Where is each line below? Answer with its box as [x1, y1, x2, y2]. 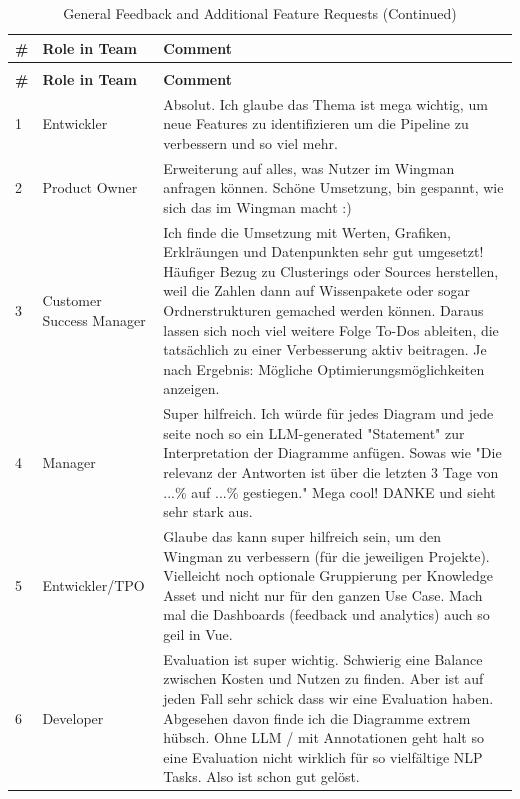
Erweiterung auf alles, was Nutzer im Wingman [163, 157, 455, 178]
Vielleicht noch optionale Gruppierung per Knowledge [163, 565, 493, 586]
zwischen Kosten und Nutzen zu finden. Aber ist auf [163, 668, 484, 689]
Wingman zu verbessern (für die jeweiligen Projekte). [163, 545, 490, 566]
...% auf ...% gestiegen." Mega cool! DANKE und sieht [163, 481, 496, 502]
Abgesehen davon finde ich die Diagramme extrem [163, 707, 471, 728]
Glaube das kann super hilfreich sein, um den [163, 526, 442, 546]
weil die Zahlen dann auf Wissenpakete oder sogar [163, 280, 471, 301]
